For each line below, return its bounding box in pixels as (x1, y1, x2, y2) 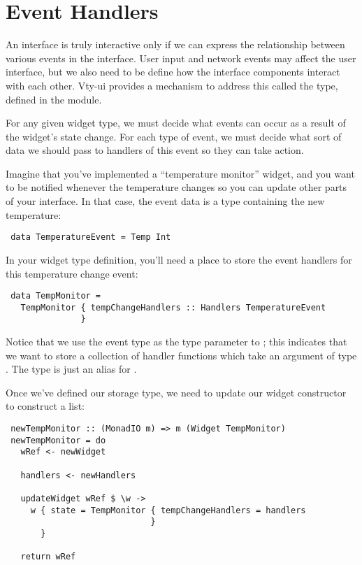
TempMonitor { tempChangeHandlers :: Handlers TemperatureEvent (20, 302, 326, 313)
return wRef (20, 552, 76, 562)
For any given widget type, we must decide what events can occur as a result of (6, 115, 346, 130)
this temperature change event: (6, 266, 138, 280)
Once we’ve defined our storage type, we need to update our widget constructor (6, 385, 347, 399)
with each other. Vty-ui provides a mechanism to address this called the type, (6, 78, 338, 92)
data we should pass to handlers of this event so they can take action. (6, 143, 304, 157)
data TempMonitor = (10, 291, 101, 301)
